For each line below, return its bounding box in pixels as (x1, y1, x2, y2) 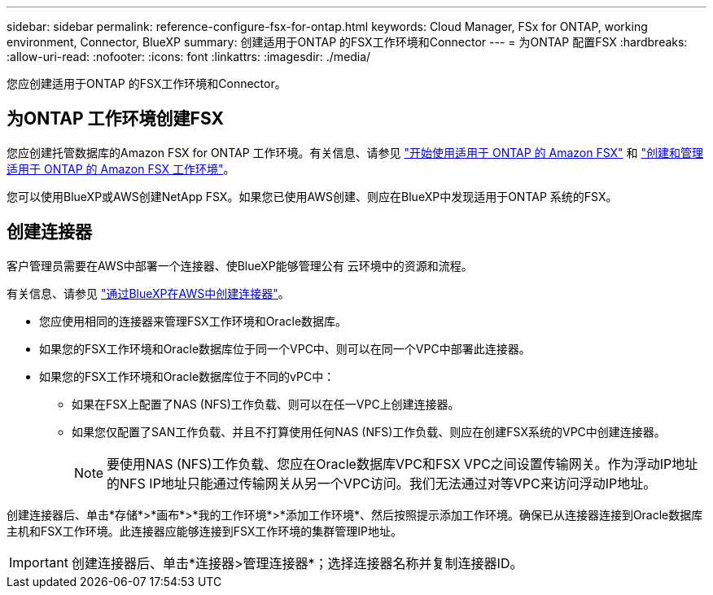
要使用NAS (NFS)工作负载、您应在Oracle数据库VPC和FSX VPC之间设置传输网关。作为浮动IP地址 (107, 455, 698, 472)
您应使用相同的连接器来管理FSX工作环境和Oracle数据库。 (39, 313, 348, 328)
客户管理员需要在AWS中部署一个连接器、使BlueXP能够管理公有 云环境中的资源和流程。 (7, 258, 473, 273)
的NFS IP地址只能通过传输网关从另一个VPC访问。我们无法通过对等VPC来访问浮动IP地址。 (107, 475, 657, 492)
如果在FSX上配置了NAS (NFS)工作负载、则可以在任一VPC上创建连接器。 (72, 396, 460, 411)
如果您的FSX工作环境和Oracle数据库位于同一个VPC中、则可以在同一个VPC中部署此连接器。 (39, 341, 531, 356)
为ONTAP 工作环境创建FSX (7, 108, 224, 129)
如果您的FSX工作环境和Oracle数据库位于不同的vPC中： (39, 369, 335, 383)
